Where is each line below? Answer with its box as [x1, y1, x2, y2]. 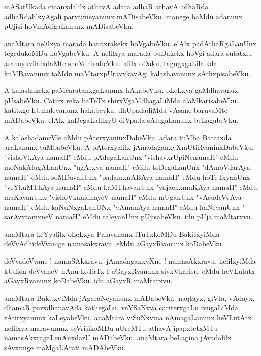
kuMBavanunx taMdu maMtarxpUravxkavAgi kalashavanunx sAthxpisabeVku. [4, 68, 251, 78]
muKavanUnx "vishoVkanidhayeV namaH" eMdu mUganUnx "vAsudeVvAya [4, 191, 242, 202]
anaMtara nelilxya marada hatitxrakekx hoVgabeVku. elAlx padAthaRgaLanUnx [4, 38, 257, 48]
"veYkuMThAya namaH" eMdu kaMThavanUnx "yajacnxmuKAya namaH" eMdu [4, 181, 257, 192]
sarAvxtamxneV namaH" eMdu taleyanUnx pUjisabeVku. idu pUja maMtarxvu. [4, 211, 253, 222]
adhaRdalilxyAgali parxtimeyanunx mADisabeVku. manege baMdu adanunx [4, 11, 243, 21]
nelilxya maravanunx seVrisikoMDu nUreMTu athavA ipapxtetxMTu [4, 322, 218, 333]
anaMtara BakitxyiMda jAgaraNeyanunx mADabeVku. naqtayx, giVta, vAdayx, [4, 292, 255, 303]
